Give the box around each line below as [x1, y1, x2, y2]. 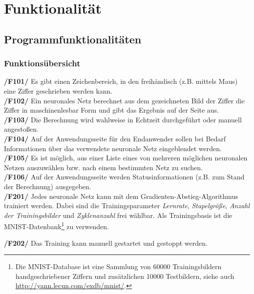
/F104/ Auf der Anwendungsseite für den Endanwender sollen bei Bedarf [4, 133, 226, 143]
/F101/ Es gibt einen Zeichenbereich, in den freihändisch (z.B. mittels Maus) [4, 76, 238, 86]
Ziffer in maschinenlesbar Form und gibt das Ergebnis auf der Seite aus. [4, 105, 219, 115]
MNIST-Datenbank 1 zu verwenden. [4, 220, 109, 231]
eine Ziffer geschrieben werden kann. [4, 85, 113, 96]
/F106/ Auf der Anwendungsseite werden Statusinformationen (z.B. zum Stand [4, 172, 245, 182]
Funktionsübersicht [4, 57, 81, 69]
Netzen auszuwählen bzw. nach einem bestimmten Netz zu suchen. [4, 162, 203, 172]
